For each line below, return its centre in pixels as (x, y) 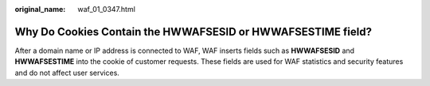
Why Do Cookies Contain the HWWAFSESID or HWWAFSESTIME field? (193, 32)
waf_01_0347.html (106, 9)
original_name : (40, 9)
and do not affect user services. (67, 73)
